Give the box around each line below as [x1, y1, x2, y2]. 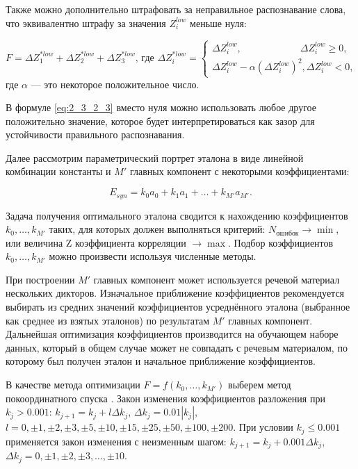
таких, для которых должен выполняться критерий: [49, 222, 266, 236]
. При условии [233, 420, 293, 434]
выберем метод [228, 377, 291, 392]
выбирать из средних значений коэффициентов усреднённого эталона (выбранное [6, 299, 350, 314]
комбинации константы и [6, 164, 111, 179]
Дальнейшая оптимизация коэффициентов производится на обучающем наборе [6, 327, 339, 341]
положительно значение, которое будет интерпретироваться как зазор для [6, 113, 315, 128]
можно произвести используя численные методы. [49, 249, 257, 263]
